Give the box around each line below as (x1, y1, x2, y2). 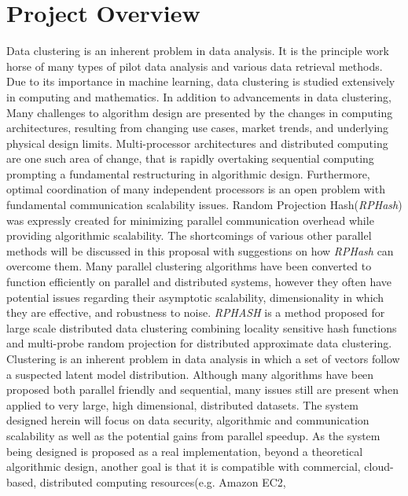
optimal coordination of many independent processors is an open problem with (6, 181, 385, 197)
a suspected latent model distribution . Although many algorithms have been (6, 366, 374, 382)
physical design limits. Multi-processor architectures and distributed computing (6, 134, 388, 151)
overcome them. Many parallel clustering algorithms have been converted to (6, 258, 372, 274)
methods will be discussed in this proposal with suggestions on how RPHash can (6, 242, 394, 259)
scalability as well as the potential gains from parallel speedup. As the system (6, 427, 380, 443)
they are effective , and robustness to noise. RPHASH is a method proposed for (6, 304, 385, 321)
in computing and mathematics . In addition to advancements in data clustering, (6, 88, 391, 105)
